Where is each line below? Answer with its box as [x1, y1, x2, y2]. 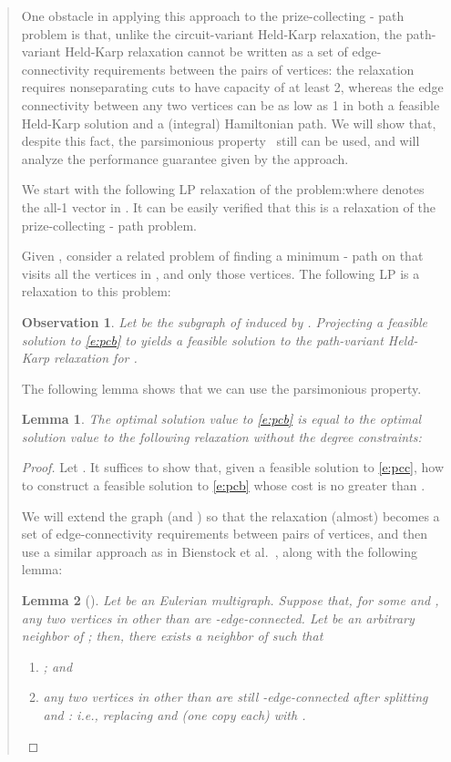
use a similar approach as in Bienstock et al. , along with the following [21, 541, 417, 561]
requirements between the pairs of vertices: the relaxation [93, 59, 415, 78]
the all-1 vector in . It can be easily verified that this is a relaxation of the [21, 197, 436, 216]
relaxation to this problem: [21, 282, 171, 301]
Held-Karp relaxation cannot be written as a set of [65, 42, 348, 61]
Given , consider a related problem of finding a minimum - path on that [21, 246, 424, 265]
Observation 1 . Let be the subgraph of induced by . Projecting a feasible [21, 312, 427, 331]
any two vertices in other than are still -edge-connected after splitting [43, 687, 428, 706]
